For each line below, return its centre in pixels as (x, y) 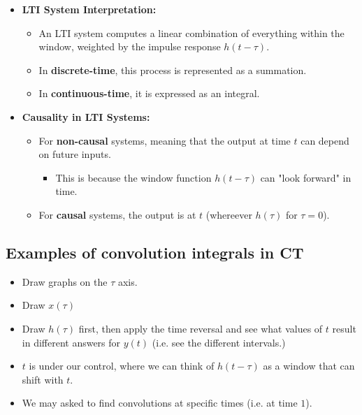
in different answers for (71, 342)
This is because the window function (133, 177)
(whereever (229, 214)
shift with (43, 379)
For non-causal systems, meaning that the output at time (165, 140)
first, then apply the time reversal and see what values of (201, 328)
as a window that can (309, 366)
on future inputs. (75, 154)
